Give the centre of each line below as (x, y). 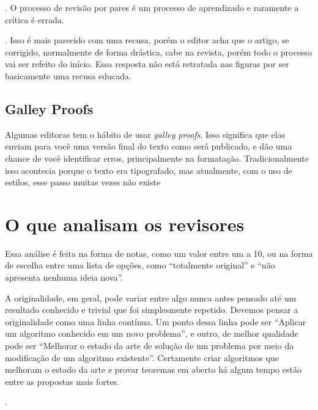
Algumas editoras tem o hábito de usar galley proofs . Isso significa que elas (145, 134)
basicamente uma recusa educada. (68, 75)
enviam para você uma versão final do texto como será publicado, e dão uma (149, 146)
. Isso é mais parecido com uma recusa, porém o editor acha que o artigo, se (147, 40)
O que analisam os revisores (125, 224)
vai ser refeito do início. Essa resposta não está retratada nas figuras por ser (147, 64)
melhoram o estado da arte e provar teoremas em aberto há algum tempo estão (153, 369)
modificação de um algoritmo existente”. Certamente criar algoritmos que (142, 357)
